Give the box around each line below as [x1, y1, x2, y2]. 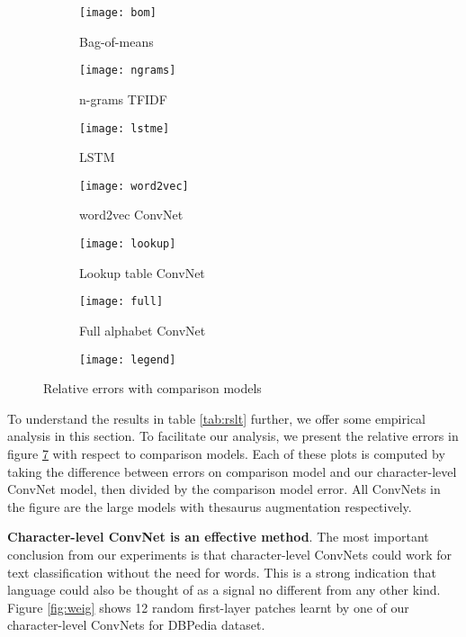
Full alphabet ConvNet [79, 320, 206, 339]
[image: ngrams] [79, 64, 176, 77]
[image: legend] [79, 353, 176, 366]
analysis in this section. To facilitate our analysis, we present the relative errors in [7, 426, 459, 445]
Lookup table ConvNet [79, 263, 205, 282]
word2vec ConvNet [79, 205, 184, 224]
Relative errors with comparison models [43, 379, 262, 398]
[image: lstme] [79, 121, 170, 135]
